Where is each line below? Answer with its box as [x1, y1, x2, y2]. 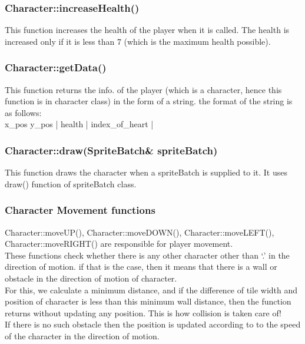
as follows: [5, 106, 42, 118]
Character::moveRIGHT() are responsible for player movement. [5, 237, 233, 250]
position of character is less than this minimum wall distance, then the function [5, 295, 291, 307]
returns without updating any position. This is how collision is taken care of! [5, 306, 282, 319]
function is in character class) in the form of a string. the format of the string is [5, 95, 293, 107]
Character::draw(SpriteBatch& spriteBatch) [5, 143, 218, 157]
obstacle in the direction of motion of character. [5, 272, 177, 284]
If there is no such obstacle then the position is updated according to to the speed [5, 318, 301, 330]
